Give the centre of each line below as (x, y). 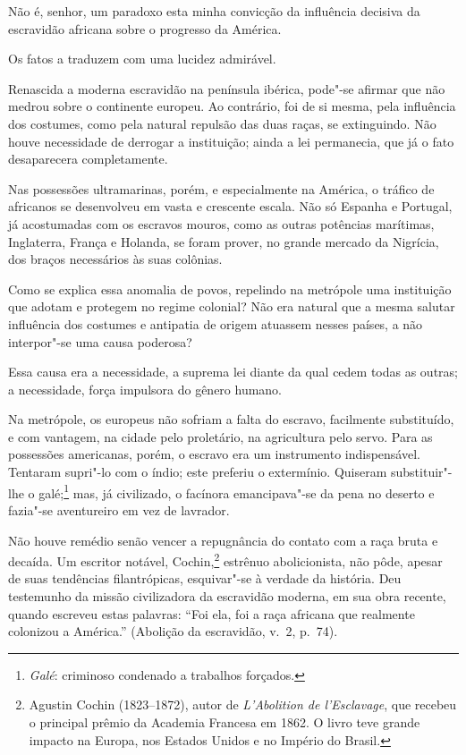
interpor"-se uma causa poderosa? (100, 341)
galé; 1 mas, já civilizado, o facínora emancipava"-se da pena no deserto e (237, 491)
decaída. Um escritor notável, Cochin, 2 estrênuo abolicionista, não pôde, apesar (225, 560)
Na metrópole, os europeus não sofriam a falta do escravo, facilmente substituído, (231, 419)
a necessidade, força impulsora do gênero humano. (145, 389)
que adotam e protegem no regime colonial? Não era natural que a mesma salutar (232, 306)
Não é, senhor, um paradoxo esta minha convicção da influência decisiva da (214, 11)
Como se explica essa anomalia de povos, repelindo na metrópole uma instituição (230, 288)
